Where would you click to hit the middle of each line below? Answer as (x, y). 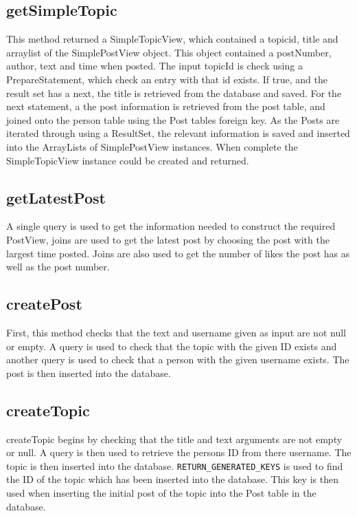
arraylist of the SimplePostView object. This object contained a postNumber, (169, 52)
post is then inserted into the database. (89, 373)
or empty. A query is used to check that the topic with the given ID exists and (172, 346)
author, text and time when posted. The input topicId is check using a (154, 66)
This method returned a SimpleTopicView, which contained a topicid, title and (172, 39)
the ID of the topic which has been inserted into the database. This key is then (172, 479)
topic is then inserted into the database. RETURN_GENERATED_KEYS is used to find (175, 465)
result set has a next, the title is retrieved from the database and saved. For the (174, 93)
